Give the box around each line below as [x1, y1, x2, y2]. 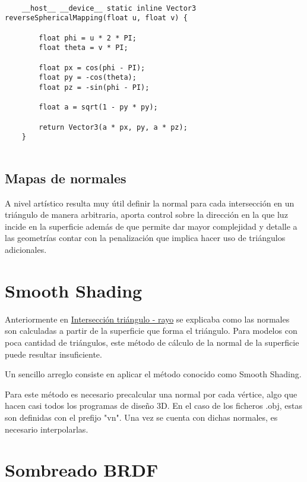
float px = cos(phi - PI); [39, 63, 145, 72]
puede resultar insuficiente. [5, 348, 102, 360]
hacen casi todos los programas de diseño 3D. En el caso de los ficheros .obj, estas [5, 399, 302, 412]
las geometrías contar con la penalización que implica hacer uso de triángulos [5, 231, 286, 244]
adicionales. [5, 243, 47, 256]
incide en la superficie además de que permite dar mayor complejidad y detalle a [5, 220, 297, 232]
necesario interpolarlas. [5, 422, 88, 435]
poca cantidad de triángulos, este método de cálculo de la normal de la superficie [5, 336, 299, 348]
